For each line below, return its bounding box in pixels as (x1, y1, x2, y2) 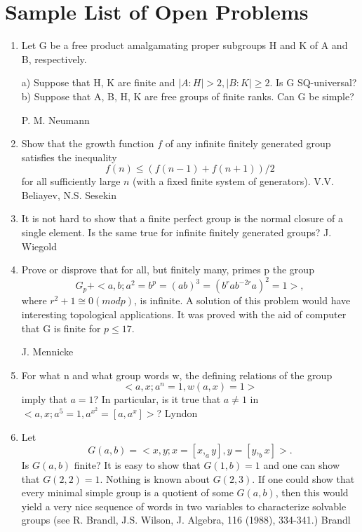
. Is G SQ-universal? (269, 75, 357, 90)
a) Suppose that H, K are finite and (21, 75, 175, 90)
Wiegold (21, 238, 57, 253)
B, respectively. (21, 51, 87, 66)
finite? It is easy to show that (74, 458, 201, 472)
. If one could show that (252, 471, 355, 486)
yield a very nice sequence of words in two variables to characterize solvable (21, 498, 347, 513)
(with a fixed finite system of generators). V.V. (133, 174, 334, 189)
